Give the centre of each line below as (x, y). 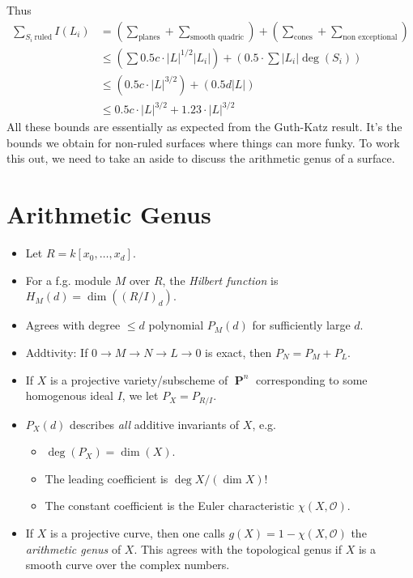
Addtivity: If (57, 352)
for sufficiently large (301, 325)
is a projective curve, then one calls (138, 532)
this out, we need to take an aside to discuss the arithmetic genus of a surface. (201, 158)
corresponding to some (312, 379)
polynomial (176, 325)
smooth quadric (217, 38)
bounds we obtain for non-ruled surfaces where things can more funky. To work (203, 142)
